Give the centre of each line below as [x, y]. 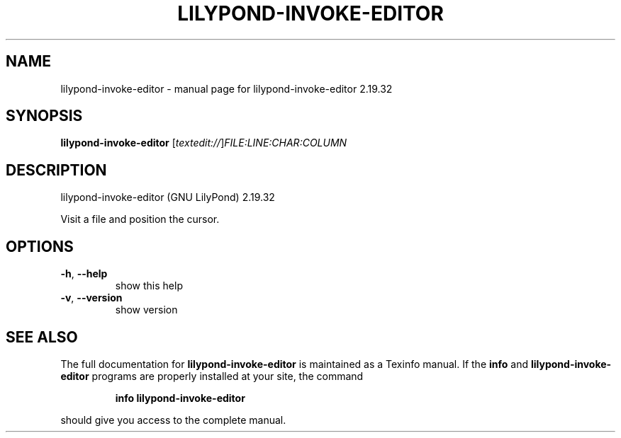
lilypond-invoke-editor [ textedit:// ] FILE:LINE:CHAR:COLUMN [204, 143]
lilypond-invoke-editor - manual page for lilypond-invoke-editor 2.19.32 [226, 88]
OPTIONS [40, 246]
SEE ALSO [42, 337]
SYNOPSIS [44, 116]
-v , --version [91, 298]
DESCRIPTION [56, 170]
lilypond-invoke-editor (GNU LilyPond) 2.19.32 [168, 197]
